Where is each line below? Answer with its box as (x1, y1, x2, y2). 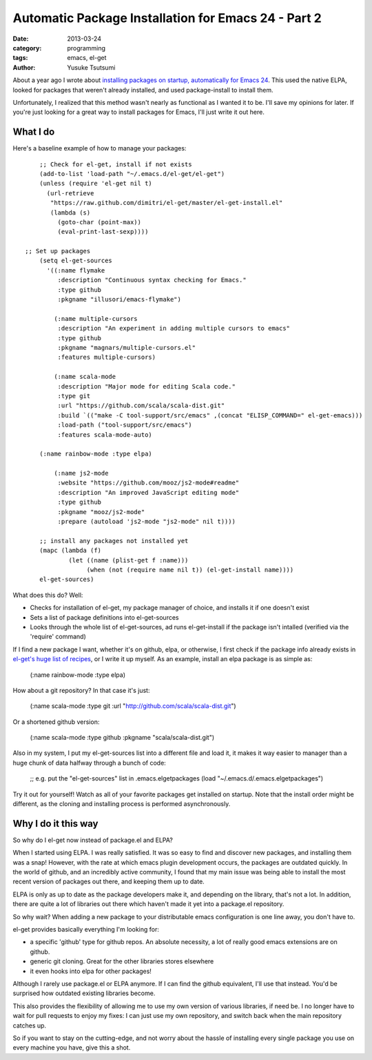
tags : (12, 54, 28, 62)
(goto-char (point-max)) (57, 218, 141, 226)
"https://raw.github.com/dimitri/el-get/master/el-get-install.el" (50, 199, 283, 207)
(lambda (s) (50, 208, 91, 217)
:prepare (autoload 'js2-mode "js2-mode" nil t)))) (57, 518, 236, 526)
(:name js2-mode (54, 469, 109, 478)
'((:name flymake (46, 266, 105, 274)
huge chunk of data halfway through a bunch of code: (12, 758, 167, 767)
